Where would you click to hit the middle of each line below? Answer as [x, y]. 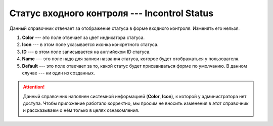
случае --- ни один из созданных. [59, 73]
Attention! [34, 87]
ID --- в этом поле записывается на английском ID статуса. [86, 52]
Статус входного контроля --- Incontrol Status [111, 13]
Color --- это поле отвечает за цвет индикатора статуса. [83, 37]
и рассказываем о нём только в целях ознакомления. [81, 110]
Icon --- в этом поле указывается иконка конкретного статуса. [90, 45]
